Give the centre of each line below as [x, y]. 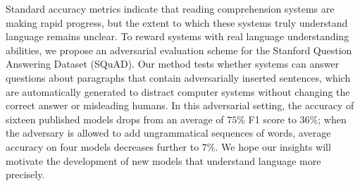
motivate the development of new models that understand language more [163, 160]
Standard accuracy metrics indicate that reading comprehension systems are [170, 8]
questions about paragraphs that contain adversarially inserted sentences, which [178, 77]
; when [332, 119]
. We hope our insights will [273, 146]
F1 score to [272, 119]
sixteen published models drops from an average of [115, 119]
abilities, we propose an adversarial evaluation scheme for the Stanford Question [179, 50]
